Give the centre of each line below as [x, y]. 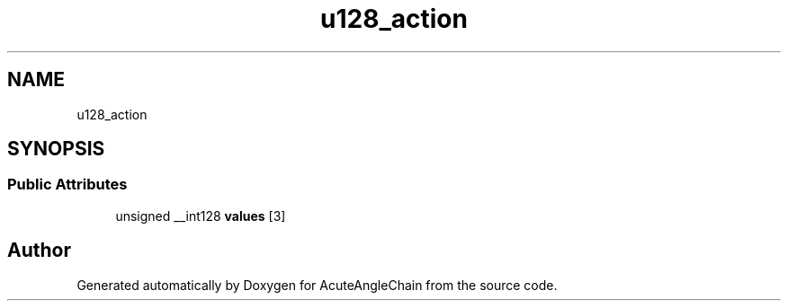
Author [39, 251]
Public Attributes [67, 185]
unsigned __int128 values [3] [201, 216]
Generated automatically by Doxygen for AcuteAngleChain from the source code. [317, 285]
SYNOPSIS [56, 149]
